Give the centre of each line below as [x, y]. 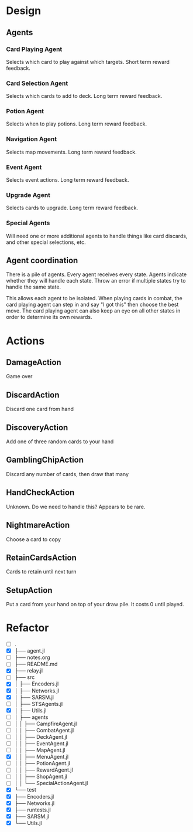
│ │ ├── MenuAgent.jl [42, 757]
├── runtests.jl [32, 810]
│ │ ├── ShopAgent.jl [41, 777]
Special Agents [28, 223]
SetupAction [29, 590]
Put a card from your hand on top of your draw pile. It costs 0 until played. [95, 605]
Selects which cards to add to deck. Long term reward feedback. [84, 96]
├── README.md [36, 664]
